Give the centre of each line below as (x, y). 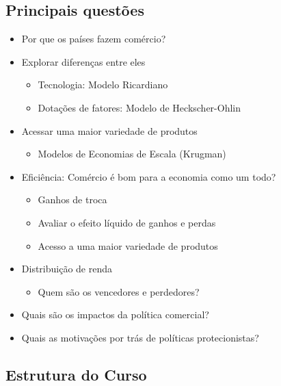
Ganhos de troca (72, 200)
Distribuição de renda (67, 269)
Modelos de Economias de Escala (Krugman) (132, 154)
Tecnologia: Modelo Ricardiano (103, 85)
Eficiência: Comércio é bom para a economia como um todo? (149, 176)
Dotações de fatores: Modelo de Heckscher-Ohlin (139, 107)
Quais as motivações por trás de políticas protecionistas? (140, 337)
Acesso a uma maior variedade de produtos (128, 245)
